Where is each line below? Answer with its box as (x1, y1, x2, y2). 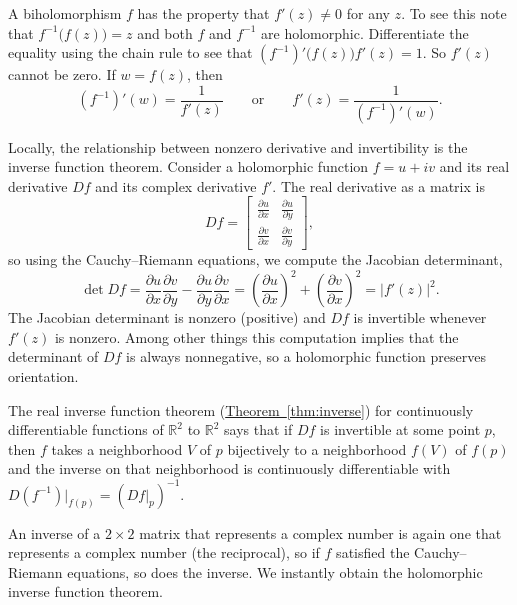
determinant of (8, 346, 99, 367)
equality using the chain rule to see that (8, 42, 253, 63)
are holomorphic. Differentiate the (261, 22, 469, 43)
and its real (439, 156, 510, 177)
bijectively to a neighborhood (227, 438, 407, 459)
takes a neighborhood (51, 438, 183, 459)
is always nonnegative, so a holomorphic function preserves (126, 346, 486, 367)
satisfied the (336, 542, 410, 563)
